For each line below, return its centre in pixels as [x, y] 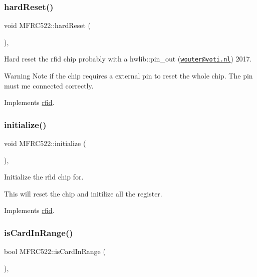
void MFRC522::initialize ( [45, 143]
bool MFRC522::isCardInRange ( [55, 251]
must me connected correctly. [49, 85]
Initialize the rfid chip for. [44, 177]
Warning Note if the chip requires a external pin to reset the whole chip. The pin [128, 76]
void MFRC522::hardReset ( [47, 25]
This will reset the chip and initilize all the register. [83, 193]
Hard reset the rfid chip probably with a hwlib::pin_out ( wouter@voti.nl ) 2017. [128, 59]
